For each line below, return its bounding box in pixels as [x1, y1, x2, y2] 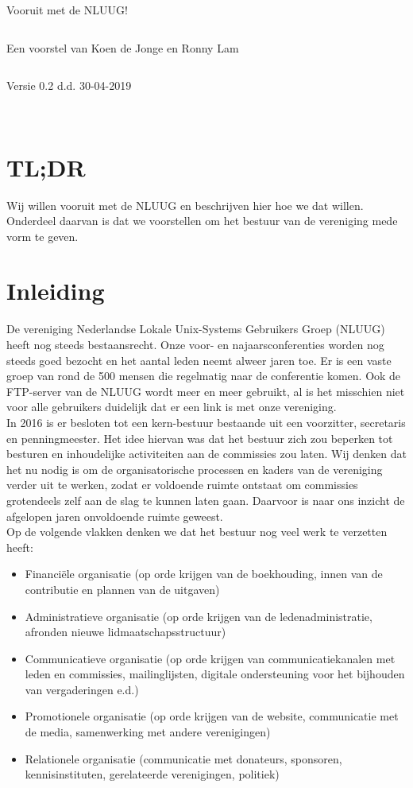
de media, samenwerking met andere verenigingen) [25, 724, 271, 740]
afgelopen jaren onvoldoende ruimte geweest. [6, 507, 223, 524]
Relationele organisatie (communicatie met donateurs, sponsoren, [25, 750, 342, 767]
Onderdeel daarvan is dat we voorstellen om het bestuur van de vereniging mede [6, 212, 398, 229]
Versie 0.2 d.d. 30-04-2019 [6, 77, 132, 94]
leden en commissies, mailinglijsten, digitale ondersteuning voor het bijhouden [25, 666, 405, 682]
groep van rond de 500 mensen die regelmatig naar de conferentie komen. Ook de [6, 367, 401, 384]
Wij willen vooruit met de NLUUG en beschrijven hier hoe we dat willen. [6, 196, 364, 213]
